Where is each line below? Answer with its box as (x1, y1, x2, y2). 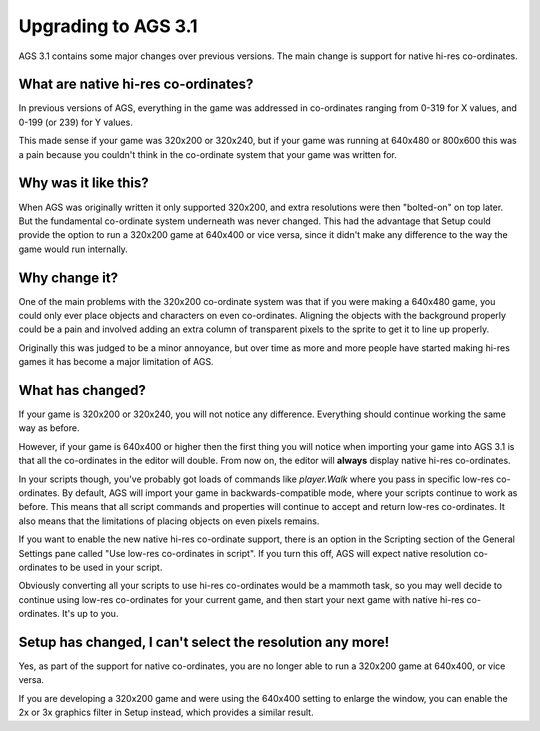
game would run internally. (18, 243, 129, 255)
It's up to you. (61, 608, 119, 620)
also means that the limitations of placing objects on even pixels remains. (18, 515, 320, 527)
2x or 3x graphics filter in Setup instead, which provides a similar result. (18, 706, 314, 719)
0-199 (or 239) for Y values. (18, 116, 134, 128)
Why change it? (18, 269, 119, 286)
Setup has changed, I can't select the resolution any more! (18, 633, 390, 650)
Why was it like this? (18, 175, 149, 192)
